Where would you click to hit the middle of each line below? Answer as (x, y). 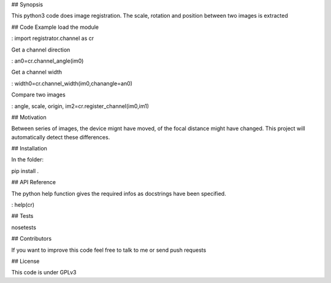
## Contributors (32, 239)
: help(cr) (23, 205)
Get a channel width (37, 72)
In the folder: (28, 160)
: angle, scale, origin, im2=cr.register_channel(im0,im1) (80, 106)
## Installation (29, 149)
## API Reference (34, 182)
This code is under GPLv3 (44, 273)
